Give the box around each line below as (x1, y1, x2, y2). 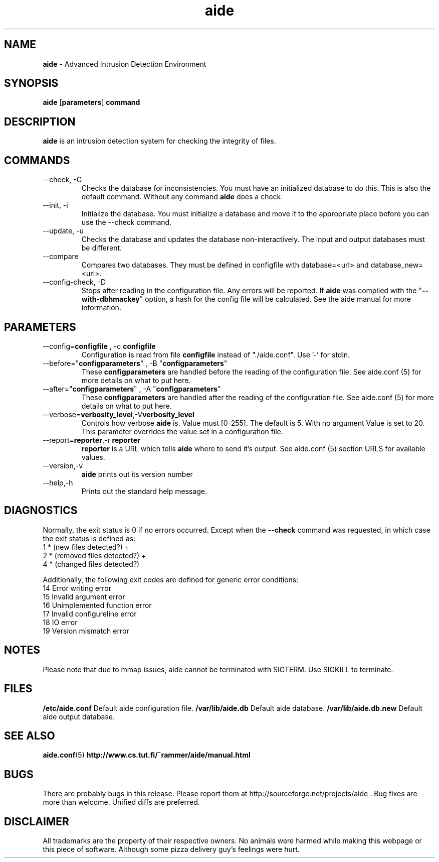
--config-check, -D (43, 278, 106, 287)
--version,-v (43, 461, 83, 470)
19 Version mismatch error (43, 626, 129, 635)
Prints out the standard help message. (81, 486, 207, 496)
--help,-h (43, 478, 73, 487)
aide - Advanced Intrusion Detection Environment (43, 59, 206, 68)
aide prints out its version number (81, 469, 193, 478)
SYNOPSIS (4, 77, 59, 90)
